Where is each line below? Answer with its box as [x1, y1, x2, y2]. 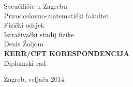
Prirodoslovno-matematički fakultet [4, 10, 109, 20]
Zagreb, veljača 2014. [4, 74, 66, 84]
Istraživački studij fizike [4, 29, 74, 39]
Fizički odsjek [4, 20, 44, 30]
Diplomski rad [4, 58, 46, 68]
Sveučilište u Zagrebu [4, 1, 67, 11]
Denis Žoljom [4, 39, 44, 49]
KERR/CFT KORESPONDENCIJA [4, 48, 130, 58]
